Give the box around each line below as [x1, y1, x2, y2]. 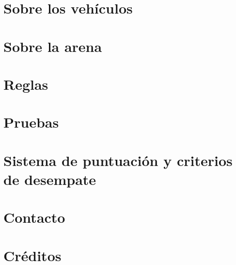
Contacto [3, 207, 65, 227]
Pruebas [3, 112, 59, 132]
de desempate [3, 169, 96, 189]
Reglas [3, 74, 48, 94]
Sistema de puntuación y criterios [3, 150, 233, 170]
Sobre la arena [3, 36, 102, 56]
